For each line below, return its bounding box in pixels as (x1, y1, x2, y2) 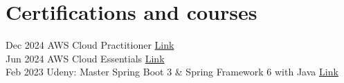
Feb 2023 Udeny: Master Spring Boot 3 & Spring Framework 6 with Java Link (6, 64, 338, 79)
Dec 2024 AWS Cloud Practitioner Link (6, 38, 174, 52)
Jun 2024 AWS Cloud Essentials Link (6, 51, 165, 65)
